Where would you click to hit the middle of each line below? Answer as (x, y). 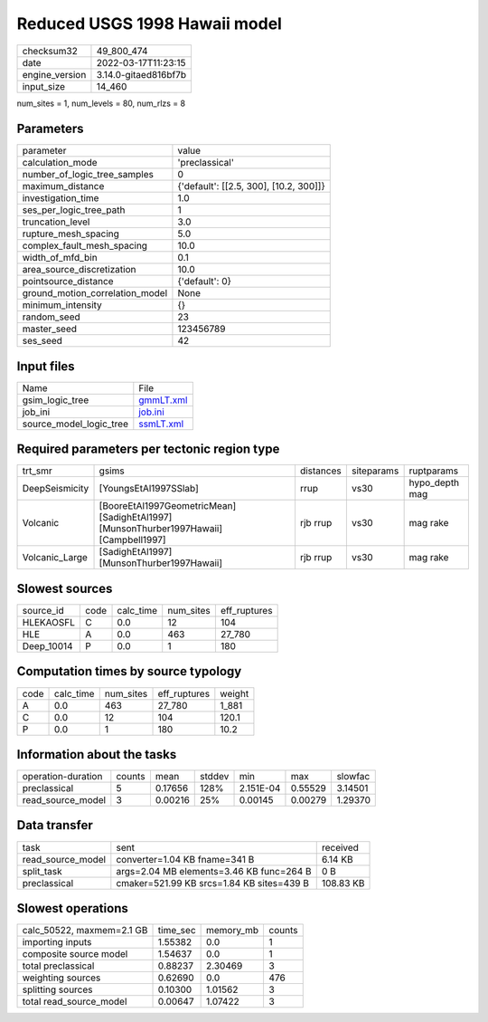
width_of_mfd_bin (60, 258)
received (340, 847)
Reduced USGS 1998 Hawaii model (149, 24)
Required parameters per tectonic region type (148, 449)
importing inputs (57, 942)
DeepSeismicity (56, 489)
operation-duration (62, 777)
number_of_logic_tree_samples (88, 175)
